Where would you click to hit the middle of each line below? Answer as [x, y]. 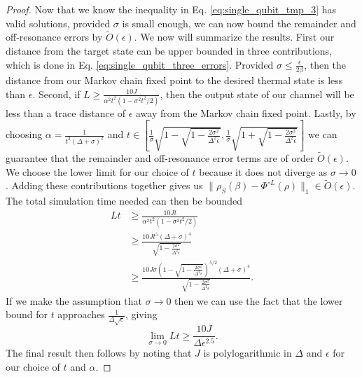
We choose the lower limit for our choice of [97, 171]
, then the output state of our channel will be [257, 94]
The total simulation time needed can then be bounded [124, 201]
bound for [27, 314]
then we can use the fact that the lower [259, 300]
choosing [24, 134]
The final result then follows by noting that [99, 353]
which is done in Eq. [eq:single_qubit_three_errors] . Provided [140, 64]
